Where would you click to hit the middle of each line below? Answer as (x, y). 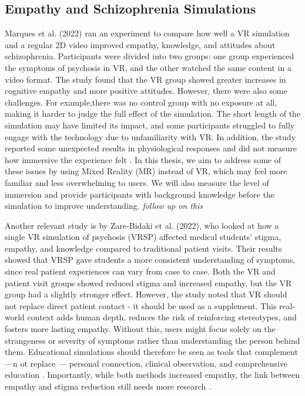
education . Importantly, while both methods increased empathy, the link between (152, 375)
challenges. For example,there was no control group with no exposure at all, (141, 102)
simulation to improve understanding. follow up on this (104, 206)
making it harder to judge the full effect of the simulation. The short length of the (153, 114)
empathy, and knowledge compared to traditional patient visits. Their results (143, 248)
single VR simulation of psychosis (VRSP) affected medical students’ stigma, (143, 237)
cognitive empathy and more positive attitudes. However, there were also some (146, 91)
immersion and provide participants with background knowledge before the (140, 194)
